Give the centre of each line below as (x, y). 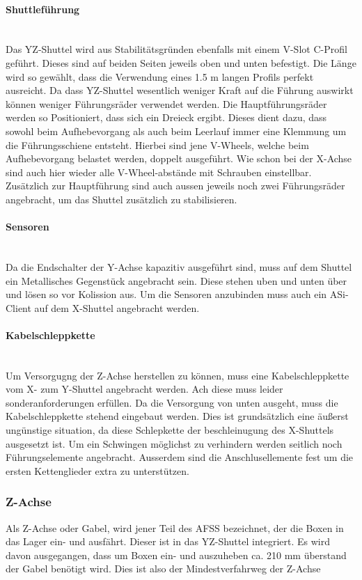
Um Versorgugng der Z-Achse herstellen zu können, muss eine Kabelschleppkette (178, 375)
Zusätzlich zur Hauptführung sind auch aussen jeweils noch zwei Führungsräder (175, 186)
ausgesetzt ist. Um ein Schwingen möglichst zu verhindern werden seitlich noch (174, 443)
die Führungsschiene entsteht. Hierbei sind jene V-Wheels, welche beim (157, 144)
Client (18, 307)
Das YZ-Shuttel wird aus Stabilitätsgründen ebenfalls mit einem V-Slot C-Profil (176, 49)
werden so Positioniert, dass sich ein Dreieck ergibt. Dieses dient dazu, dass (166, 117)
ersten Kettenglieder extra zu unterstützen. (97, 470)
